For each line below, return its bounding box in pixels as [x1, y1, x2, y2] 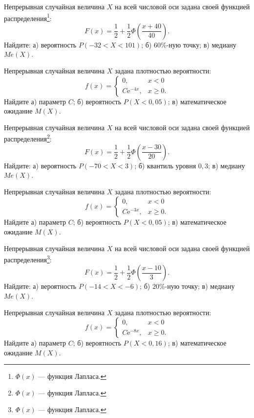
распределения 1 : [4, 11, 52, 23]
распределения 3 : [4, 253, 52, 264]
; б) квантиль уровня [134, 160, 196, 170]
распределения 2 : [4, 132, 52, 144]
